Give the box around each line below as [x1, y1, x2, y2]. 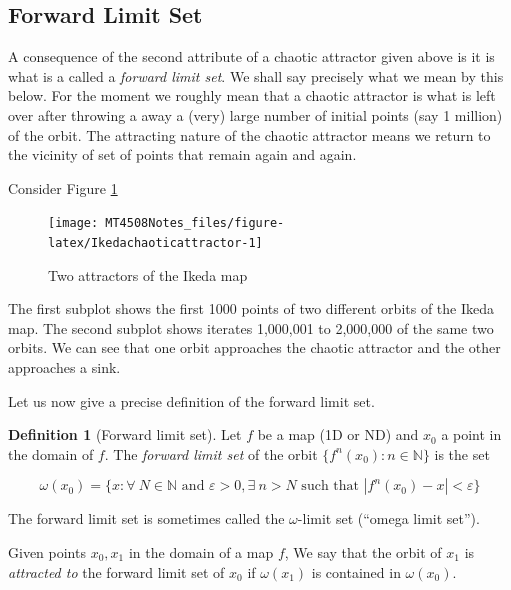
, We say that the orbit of [284, 542, 442, 563]
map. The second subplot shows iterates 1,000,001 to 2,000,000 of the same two [8, 317, 494, 338]
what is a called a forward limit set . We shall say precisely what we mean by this [8, 65, 504, 86]
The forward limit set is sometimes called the [8, 508, 285, 529]
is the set [434, 443, 490, 464]
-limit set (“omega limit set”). [297, 508, 480, 529]
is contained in [311, 561, 401, 582]
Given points [8, 542, 86, 563]
